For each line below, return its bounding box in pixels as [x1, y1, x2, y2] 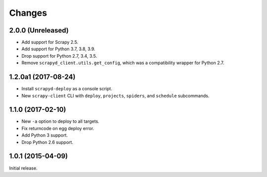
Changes [9, 7, 47, 18]
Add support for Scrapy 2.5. [21, 39, 79, 45]
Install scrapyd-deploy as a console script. [21, 86, 112, 92]
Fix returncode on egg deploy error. [21, 125, 94, 131]
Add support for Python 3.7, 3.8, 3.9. [21, 46, 96, 52]
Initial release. [9, 165, 38, 171]
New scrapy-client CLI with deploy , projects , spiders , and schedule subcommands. [21, 93, 210, 99]
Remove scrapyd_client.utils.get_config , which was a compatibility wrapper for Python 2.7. [21, 60, 224, 66]
